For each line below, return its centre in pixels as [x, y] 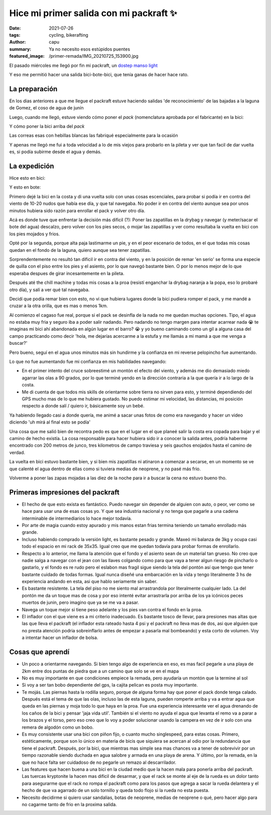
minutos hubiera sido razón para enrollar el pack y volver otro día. [77, 210]
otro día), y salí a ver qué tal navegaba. [49, 290]
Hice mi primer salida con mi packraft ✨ [93, 13]
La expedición [32, 166]
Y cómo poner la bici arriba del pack [47, 126]
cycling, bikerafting [69, 35]
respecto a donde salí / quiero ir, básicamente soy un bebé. [83, 406]
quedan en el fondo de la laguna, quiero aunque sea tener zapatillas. [80, 250]
